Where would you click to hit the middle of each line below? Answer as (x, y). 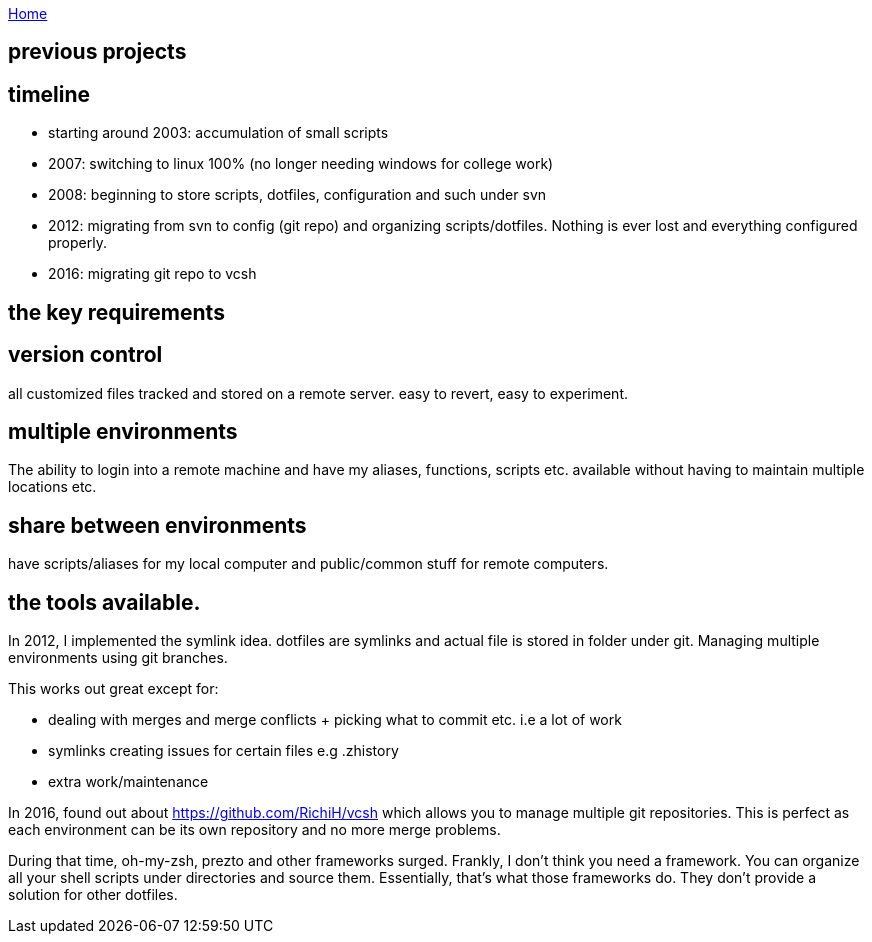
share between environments (157, 525)
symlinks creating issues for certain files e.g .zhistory (223, 751)
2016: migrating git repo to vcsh (152, 274)
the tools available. (104, 602)
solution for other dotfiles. (93, 895)
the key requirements (116, 312)
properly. (77, 243)
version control (85, 355)
